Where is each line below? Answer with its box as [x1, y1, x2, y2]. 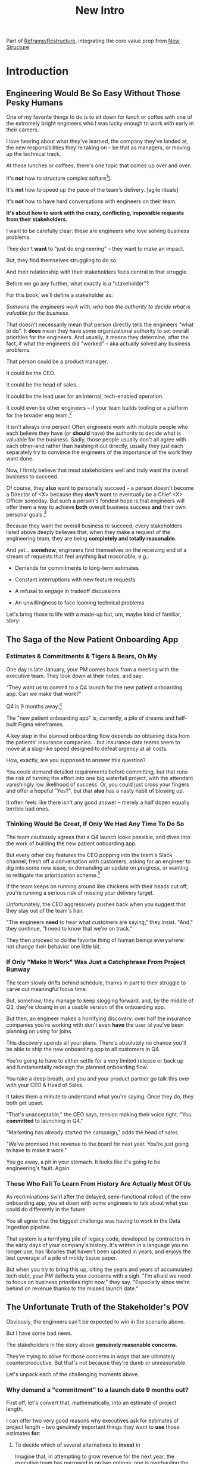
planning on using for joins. [6, 1027, 73, 1035]
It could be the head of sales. [6, 380, 78, 388]
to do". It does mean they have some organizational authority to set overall [6, 327, 189, 334]
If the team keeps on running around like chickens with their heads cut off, [6, 883, 189, 890]
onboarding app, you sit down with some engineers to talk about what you [6, 1199, 188, 1207]
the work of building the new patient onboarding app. [6, 840, 137, 847]
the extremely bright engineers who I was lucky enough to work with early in [6, 120, 194, 127]
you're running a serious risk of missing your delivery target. [6, 889, 154, 897]
